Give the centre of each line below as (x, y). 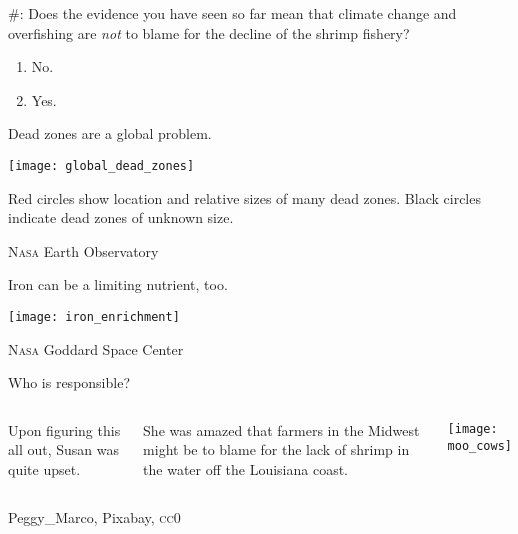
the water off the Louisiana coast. (245, 469)
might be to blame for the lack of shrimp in (276, 449)
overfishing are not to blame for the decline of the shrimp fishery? (209, 32)
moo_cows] (480, 445)
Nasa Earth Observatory (83, 250)
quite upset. (44, 469)
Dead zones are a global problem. (110, 133)
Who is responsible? (69, 382)
